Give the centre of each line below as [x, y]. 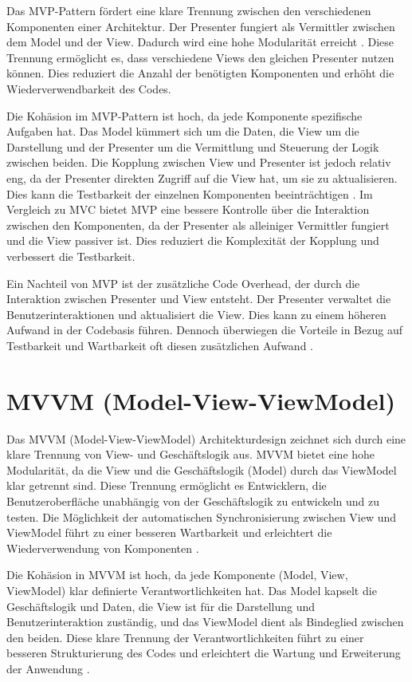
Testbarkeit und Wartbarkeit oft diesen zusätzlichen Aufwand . [160, 345]
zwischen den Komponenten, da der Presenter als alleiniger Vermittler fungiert [198, 225]
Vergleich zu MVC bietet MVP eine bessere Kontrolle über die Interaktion [188, 209]
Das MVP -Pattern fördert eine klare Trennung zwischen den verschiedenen [189, 10]
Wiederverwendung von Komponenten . [103, 548]
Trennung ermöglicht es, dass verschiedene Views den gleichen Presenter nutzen [200, 57]
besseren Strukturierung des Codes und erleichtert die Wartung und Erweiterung [204, 653]
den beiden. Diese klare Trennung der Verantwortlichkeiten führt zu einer [185, 637]
